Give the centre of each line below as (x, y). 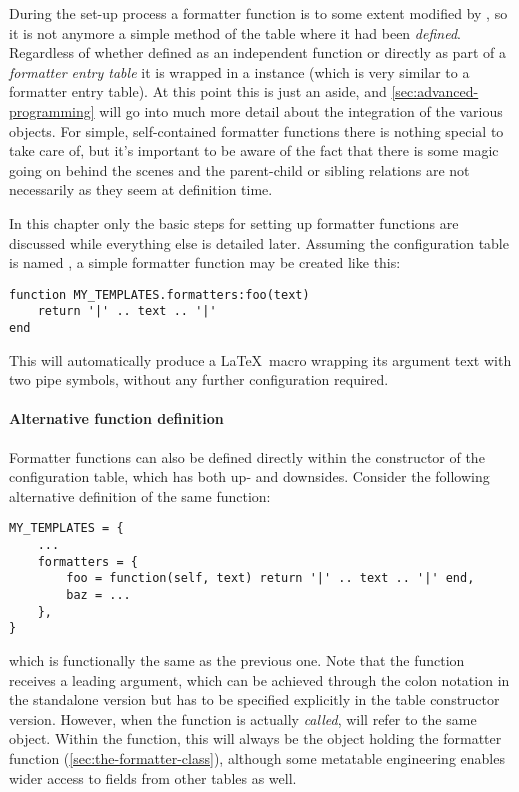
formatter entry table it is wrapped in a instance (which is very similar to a (239, 71)
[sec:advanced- (435, 91)
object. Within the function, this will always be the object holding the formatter (255, 738)
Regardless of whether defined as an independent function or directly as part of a (257, 52)
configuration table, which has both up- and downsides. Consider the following (249, 476)
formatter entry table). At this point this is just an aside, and (198, 91)
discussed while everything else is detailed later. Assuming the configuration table (259, 242)
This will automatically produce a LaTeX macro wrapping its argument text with (260, 359)
